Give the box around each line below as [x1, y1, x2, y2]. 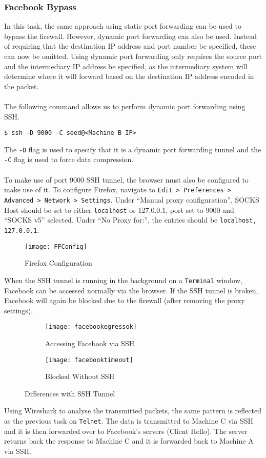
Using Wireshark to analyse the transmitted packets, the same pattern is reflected [4, 405, 261, 416]
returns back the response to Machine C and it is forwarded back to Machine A [4, 435, 254, 446]
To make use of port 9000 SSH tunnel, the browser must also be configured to [4, 174, 249, 185]
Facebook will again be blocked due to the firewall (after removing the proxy [4, 295, 245, 306]
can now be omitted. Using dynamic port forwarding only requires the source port [4, 51, 262, 61]
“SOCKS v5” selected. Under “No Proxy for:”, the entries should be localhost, [4, 214, 257, 225]
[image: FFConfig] [25, 243, 87, 250]
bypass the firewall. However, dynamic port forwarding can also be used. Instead [4, 30, 257, 41]
